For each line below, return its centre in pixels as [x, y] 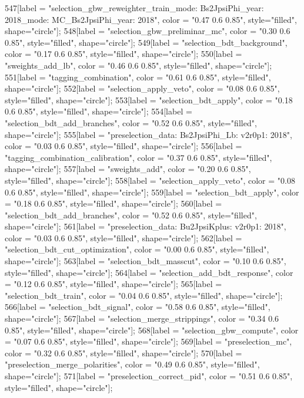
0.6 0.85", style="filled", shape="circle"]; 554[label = [98, 111]
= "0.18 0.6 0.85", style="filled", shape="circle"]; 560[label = [113, 203]
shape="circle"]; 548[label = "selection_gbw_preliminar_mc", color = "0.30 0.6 [148, 31]
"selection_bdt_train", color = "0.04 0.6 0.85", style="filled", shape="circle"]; [144, 295]
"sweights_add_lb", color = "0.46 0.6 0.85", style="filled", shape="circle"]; [138, 65]
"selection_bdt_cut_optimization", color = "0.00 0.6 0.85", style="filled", [137, 249]
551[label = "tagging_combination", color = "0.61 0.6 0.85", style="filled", [138, 77]
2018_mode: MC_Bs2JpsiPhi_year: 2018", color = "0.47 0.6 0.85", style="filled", [151, 19]
